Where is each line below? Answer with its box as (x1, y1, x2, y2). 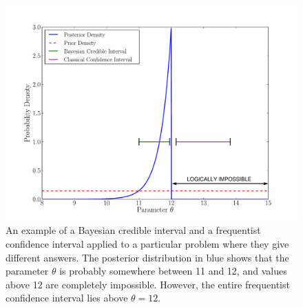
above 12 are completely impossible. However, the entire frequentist (6, 277, 290, 291)
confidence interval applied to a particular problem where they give (6, 236, 289, 250)
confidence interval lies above (6, 290, 128, 305)
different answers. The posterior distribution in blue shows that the (6, 250, 289, 264)
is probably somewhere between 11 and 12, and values (59, 264, 287, 278)
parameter (6, 264, 49, 278)
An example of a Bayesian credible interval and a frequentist (6, 223, 261, 237)
